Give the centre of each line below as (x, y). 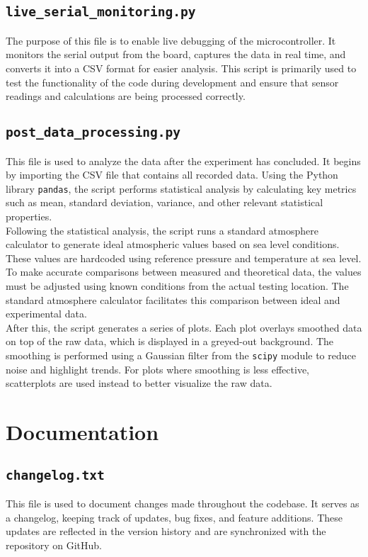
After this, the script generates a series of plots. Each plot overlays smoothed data (184, 327)
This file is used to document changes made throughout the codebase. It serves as (183, 503)
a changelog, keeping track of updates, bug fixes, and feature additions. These (174, 517)
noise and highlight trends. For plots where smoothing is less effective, (158, 369)
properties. (29, 216)
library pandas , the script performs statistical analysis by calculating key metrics (181, 188)
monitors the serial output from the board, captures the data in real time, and (176, 54)
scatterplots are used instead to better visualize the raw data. (139, 383)
